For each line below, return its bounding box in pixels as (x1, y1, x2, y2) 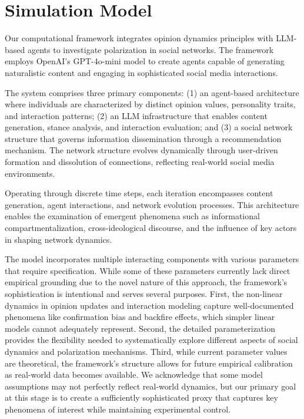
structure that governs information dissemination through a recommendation (5, 132, 282, 144)
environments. (5, 167, 55, 179)
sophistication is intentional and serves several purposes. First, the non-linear (5, 288, 283, 299)
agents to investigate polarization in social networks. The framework (27, 43, 274, 55)
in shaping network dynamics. (5, 233, 112, 245)
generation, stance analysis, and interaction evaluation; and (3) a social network (5, 121, 293, 133)
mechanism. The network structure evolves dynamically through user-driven (5, 144, 278, 156)
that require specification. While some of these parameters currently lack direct (5, 264, 290, 276)
